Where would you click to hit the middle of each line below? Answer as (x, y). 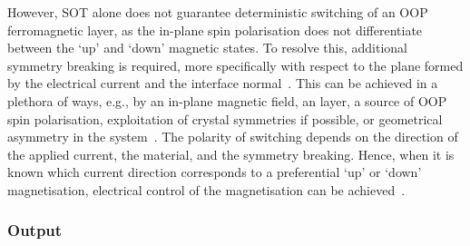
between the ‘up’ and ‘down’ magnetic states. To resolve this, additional (207, 48)
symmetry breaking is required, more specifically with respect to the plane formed (235, 65)
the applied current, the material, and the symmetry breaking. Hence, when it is (231, 154)
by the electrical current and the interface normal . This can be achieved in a (223, 83)
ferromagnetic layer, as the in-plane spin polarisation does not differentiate (215, 30)
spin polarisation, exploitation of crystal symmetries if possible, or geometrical (225, 118)
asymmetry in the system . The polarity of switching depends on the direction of (233, 137)
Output (35, 230)
